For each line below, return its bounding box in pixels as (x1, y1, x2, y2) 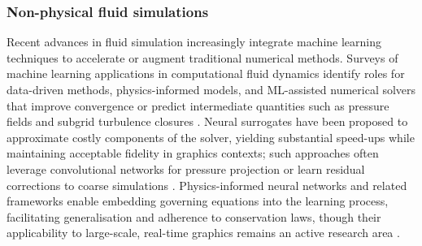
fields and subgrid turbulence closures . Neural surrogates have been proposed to (7, 113, 408, 130)
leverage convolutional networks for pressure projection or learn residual (7, 160, 365, 177)
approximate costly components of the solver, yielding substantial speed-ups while (7, 128, 415, 145)
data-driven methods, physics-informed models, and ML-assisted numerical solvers (7, 81, 416, 97)
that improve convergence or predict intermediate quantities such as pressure (7, 97, 389, 114)
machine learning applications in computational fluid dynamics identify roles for (7, 65, 405, 82)
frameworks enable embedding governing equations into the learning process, (7, 192, 389, 209)
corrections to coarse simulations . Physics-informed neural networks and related (7, 176, 407, 193)
